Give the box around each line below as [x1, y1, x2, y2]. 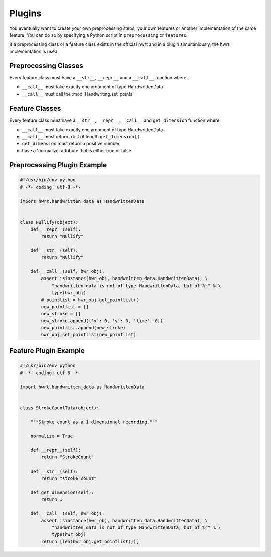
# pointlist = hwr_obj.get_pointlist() [41, 297, 139, 303]
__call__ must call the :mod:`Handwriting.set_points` [22, 91, 134, 97]
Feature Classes [9, 104, 61, 113]
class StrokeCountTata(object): [20, 405, 100, 411]
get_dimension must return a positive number [22, 141, 120, 147]
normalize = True [30, 433, 73, 439]
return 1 [41, 497, 63, 502]
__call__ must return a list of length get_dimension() [22, 134, 140, 140]
